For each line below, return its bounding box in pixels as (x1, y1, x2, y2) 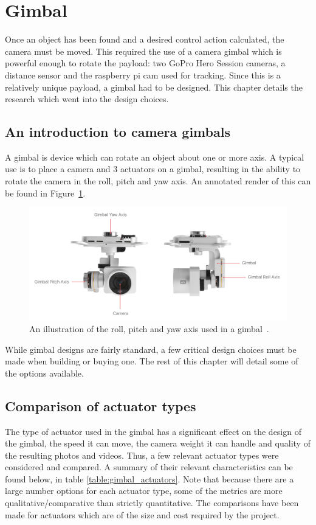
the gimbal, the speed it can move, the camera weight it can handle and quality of (5, 437, 311, 450)
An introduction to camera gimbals (5, 122, 230, 141)
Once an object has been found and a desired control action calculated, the (5, 33, 284, 46)
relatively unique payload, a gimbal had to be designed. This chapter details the (5, 80, 303, 93)
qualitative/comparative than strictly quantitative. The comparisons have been (5, 496, 299, 509)
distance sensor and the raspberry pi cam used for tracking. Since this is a (5, 68, 281, 81)
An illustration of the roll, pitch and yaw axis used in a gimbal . (29, 322, 269, 335)
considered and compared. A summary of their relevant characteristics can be (5, 461, 293, 473)
